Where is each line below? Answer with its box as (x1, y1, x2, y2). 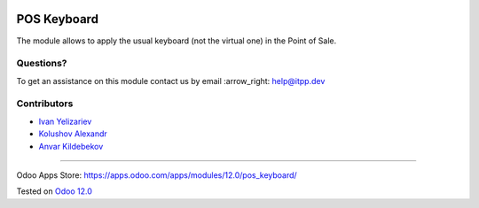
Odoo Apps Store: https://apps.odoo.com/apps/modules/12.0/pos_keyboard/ (16, 169, 297, 181)
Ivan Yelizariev (38, 116, 92, 127)
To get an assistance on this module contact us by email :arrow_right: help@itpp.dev (16, 75, 326, 86)
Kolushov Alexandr (38, 128, 108, 139)
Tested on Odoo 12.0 (16, 186, 92, 196)
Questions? (16, 58, 67, 70)
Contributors (16, 97, 74, 110)
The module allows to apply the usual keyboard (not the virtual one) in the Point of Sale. (16, 35, 337, 46)
